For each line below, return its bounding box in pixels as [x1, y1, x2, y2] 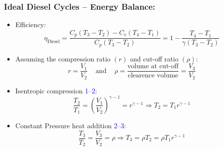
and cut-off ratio [129, 53, 178, 63]
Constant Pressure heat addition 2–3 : [15, 120, 126, 130]
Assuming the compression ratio [15, 53, 111, 63]
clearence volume [127, 72, 178, 79]
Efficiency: [15, 19, 46, 30]
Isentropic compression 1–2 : [15, 85, 97, 95]
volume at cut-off [127, 63, 179, 70]
